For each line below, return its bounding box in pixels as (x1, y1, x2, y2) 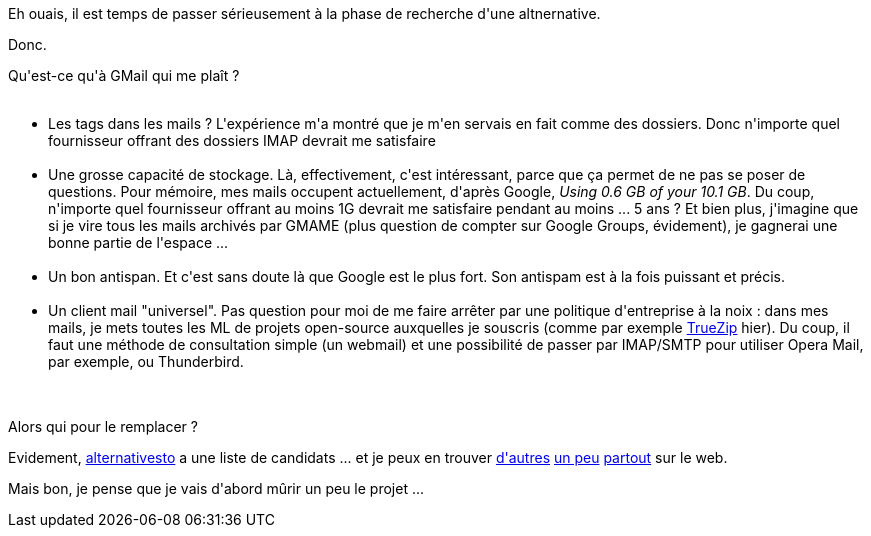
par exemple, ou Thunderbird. (48, 353, 244, 370)
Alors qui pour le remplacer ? (8, 418, 198, 435)
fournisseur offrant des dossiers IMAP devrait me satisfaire (48, 132, 436, 149)
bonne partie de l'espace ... (48, 234, 229, 251)
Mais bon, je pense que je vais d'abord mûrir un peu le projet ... (8, 480, 425, 497)
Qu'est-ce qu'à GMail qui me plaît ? (8, 67, 240, 84)
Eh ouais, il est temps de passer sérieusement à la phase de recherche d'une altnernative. (8, 5, 601, 22)
